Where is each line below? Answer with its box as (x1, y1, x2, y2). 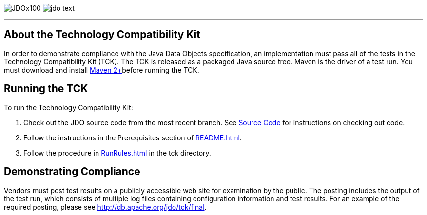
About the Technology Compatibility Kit (4, 28, 200, 41)
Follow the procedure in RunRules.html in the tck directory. (23, 148, 211, 157)
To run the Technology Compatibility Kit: (4, 103, 133, 112)
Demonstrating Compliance (4, 165, 140, 178)
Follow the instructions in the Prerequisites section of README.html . (23, 133, 242, 142)
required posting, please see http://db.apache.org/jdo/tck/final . (4, 202, 207, 211)
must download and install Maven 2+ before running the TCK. (4, 65, 199, 74)
